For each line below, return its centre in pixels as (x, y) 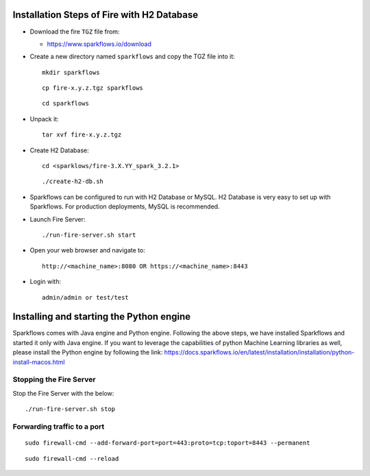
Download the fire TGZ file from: (75, 32)
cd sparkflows (65, 104)
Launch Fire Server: (58, 219)
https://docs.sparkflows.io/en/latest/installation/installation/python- (259, 353)
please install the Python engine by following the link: (88, 353)
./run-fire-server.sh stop (70, 409)
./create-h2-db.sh (73, 181)
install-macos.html (39, 362)
